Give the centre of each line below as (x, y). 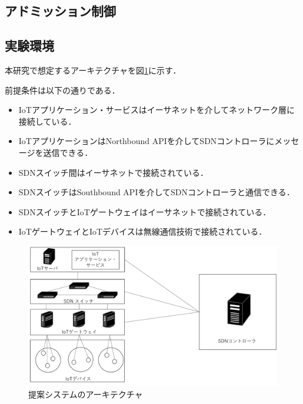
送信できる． (68, 152)
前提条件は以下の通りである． (62, 90)
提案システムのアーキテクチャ (86, 394)
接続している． (47, 121)
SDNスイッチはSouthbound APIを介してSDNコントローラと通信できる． (157, 192)
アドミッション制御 (60, 11)
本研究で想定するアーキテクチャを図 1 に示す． (93, 70)
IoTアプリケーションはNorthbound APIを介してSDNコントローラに (146, 141)
